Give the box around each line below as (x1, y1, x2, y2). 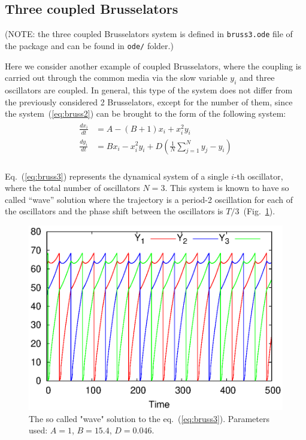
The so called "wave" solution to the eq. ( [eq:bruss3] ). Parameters (29, 412, 269, 424)
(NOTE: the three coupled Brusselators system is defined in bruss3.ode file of (5, 28, 293, 40)
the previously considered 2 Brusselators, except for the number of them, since (5, 95, 293, 108)
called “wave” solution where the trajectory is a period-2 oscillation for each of (5, 193, 293, 205)
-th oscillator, (234, 169, 283, 182)
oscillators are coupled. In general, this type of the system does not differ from (5, 83, 293, 96)
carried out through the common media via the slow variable (5, 71, 228, 84)
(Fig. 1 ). (243, 205, 275, 217)
